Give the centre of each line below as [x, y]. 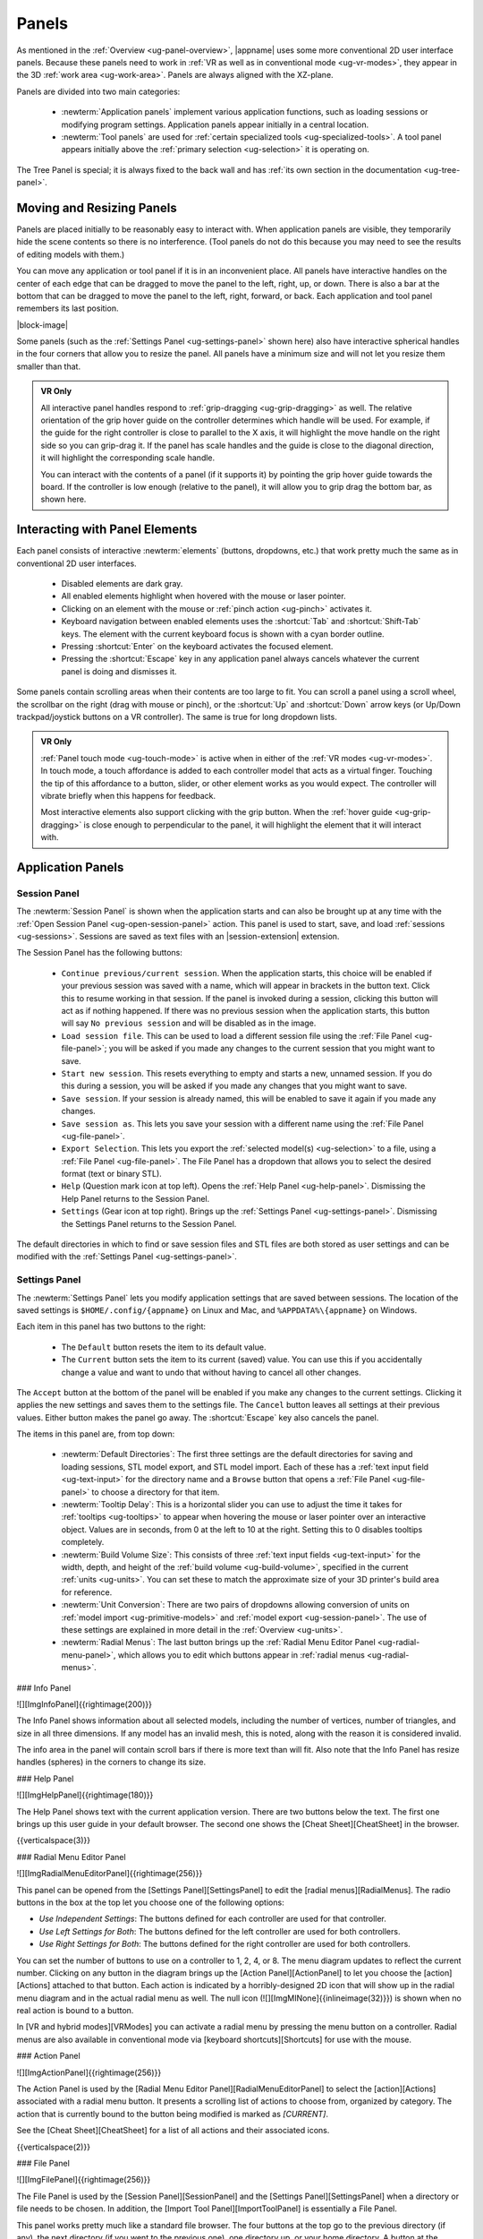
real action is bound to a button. [75, 2011]
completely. [83, 1542]
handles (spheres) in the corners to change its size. [111, 1762]
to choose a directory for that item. [156, 1492]
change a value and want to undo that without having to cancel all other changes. [211, 1372]
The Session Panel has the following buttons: [100, 953]
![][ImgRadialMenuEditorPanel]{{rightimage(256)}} [110, 1874]
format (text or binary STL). [112, 1174]
